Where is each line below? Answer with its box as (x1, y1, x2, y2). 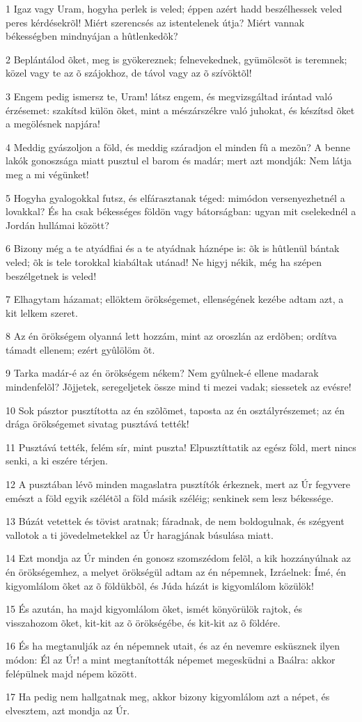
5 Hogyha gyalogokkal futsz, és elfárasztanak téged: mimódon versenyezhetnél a (6, 190, 345, 205)
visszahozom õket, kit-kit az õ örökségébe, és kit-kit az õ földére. (6, 615, 281, 629)
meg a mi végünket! (6, 166, 89, 181)
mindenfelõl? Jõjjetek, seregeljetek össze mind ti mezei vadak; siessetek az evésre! (6, 379, 352, 394)
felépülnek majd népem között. (6, 666, 137, 680)
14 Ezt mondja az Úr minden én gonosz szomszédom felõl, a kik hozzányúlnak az (6, 551, 351, 565)
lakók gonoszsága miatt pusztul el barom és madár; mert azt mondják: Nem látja (6, 153, 352, 168)
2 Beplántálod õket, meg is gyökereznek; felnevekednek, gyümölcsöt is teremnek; (6, 52, 347, 66)
